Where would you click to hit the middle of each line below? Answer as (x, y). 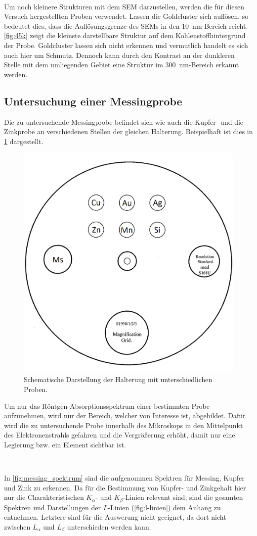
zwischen (17, 526)
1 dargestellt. (24, 141)
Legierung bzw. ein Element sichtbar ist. (65, 444)
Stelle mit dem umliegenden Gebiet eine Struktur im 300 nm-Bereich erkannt (122, 65)
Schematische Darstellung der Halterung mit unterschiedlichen (118, 379)
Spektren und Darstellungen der (53, 507)
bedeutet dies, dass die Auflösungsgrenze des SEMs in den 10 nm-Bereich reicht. (126, 25)
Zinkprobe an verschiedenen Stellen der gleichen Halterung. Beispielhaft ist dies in (128, 131)
